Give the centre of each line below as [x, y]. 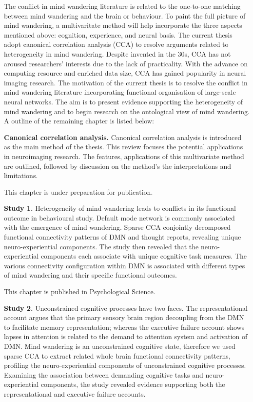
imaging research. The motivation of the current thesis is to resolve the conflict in [126, 82]
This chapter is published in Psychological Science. [80, 291]
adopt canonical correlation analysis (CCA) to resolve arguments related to [116, 44]
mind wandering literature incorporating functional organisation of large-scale [120, 92]
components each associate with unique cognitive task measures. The [144, 256]
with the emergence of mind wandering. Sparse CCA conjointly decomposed [117, 227]
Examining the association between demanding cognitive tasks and [104, 374]
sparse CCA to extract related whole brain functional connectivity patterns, [117, 355]
